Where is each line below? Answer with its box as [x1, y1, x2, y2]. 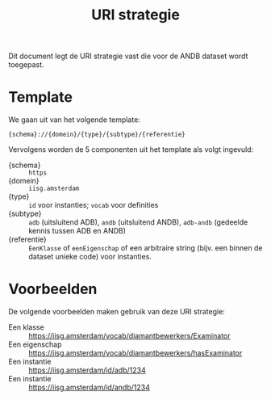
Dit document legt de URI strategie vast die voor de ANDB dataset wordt [8, 51, 248, 61]
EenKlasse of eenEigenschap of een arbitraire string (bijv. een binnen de [28, 243, 263, 253]
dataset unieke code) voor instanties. [28, 252, 152, 262]
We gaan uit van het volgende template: [8, 115, 141, 124]
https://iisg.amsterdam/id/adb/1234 [28, 365, 147, 375]
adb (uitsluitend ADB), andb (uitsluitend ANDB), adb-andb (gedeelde [28, 217, 248, 227]
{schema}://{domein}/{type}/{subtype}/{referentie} [8, 131, 186, 139]
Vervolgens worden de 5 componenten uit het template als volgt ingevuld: [8, 145, 254, 154]
